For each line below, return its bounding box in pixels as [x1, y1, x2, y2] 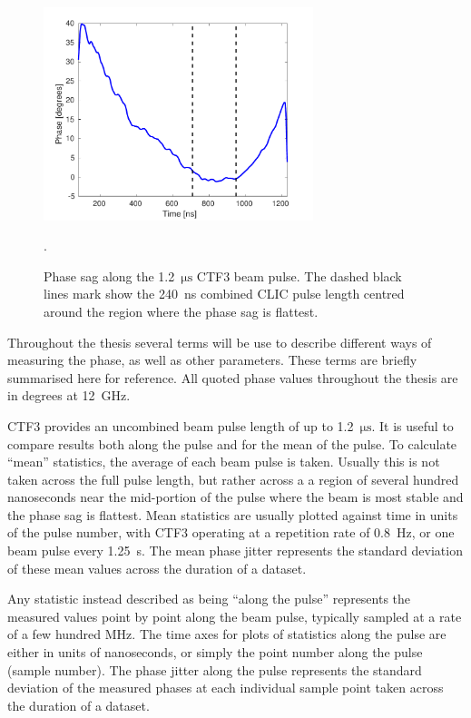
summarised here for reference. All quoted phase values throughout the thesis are [7, 368, 458, 387]
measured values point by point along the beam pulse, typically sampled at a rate [7, 606, 462, 625]
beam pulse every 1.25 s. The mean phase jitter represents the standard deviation [7, 541, 463, 560]
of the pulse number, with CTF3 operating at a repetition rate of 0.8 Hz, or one [7, 523, 455, 542]
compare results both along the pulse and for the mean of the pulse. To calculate [7, 434, 457, 453]
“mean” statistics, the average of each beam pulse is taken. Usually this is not [7, 452, 440, 471]
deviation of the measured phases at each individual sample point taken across [7, 678, 444, 697]
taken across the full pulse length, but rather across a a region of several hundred [7, 469, 459, 488]
